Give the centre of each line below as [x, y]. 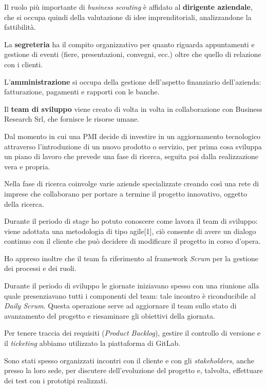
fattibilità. [20, 27]
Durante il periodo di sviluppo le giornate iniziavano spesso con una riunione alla [132, 286]
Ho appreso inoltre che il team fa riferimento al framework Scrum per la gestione [131, 258]
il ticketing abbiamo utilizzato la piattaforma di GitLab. [92, 343]
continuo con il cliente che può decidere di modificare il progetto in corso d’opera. [132, 241]
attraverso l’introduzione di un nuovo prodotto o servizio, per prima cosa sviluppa [133, 146]
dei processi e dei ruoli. [40, 268]
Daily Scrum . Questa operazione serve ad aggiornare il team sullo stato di [120, 306]
